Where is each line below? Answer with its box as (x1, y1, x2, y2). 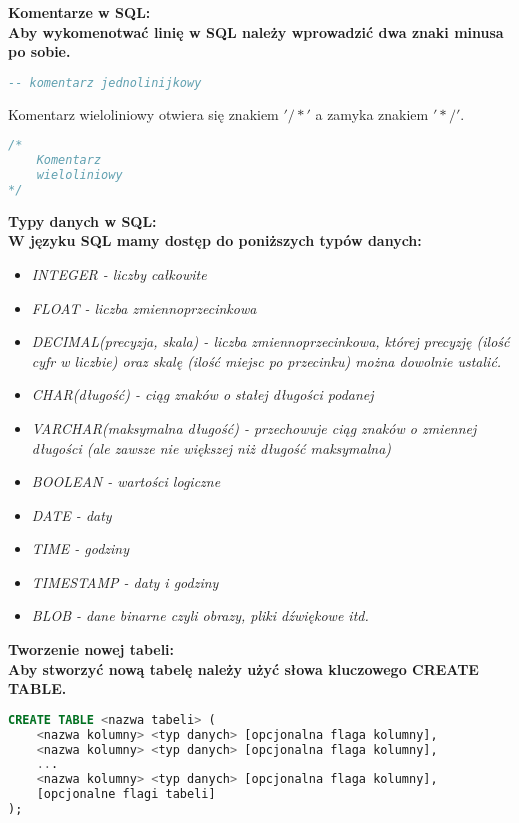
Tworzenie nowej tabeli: (8, 639, 175, 660)
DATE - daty (31, 504, 112, 525)
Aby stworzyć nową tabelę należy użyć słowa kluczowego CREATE (8, 658, 479, 679)
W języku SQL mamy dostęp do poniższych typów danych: (8, 230, 422, 251)
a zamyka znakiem (315, 103, 429, 124)
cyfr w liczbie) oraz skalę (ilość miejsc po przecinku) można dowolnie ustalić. (31, 350, 502, 371)
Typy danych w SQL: (8, 210, 157, 231)
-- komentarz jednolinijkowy (8, 75, 202, 90)
